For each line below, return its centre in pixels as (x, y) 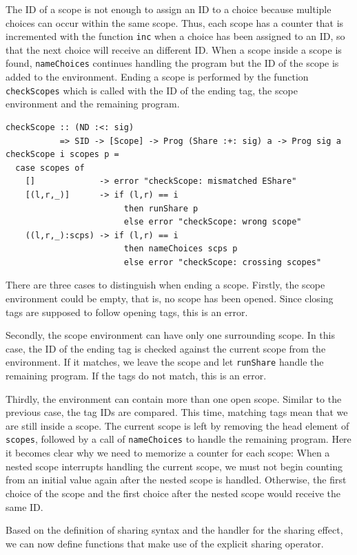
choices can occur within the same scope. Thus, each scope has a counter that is (175, 22)
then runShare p (161, 208)
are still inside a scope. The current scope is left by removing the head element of (177, 425)
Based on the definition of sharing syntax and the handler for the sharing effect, (174, 530)
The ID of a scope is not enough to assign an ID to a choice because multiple (169, 9)
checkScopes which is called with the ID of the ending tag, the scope (152, 90)
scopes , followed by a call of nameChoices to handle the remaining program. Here (178, 439)
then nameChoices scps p (181, 249)
